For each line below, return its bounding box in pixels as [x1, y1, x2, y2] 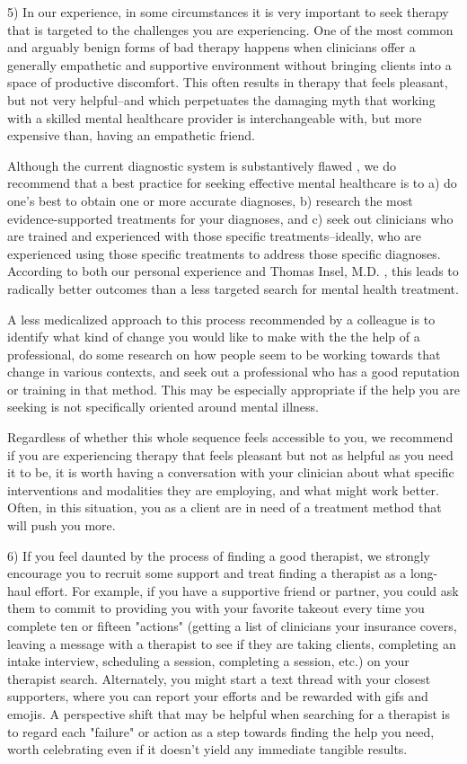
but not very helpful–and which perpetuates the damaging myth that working [7, 90, 436, 109]
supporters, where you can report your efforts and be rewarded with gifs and [7, 687, 428, 706]
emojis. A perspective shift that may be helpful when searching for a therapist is [7, 704, 450, 723]
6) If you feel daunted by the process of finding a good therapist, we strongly [7, 546, 431, 564]
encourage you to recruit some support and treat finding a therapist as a [7, 564, 407, 582]
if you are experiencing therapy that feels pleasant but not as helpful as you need [7, 445, 454, 464]
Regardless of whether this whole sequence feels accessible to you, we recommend [7, 428, 454, 447]
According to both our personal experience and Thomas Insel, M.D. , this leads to [7, 262, 459, 280]
